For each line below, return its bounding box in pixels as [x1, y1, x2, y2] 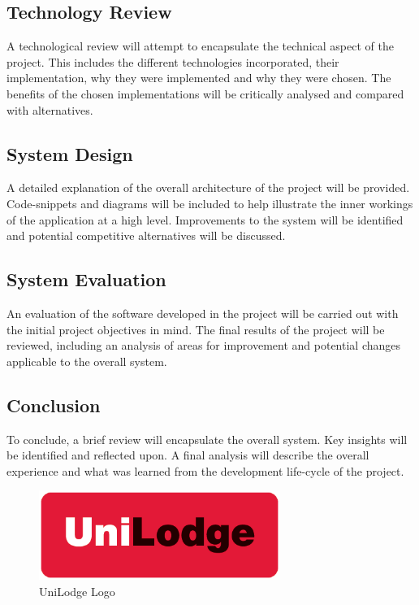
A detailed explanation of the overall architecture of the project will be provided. [6, 179, 410, 196]
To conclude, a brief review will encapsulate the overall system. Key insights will [6, 430, 408, 447]
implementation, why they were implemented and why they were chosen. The [6, 69, 391, 86]
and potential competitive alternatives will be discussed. [6, 227, 286, 244]
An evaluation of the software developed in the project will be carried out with [6, 304, 399, 321]
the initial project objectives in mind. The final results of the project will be [6, 320, 385, 337]
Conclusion [6, 392, 101, 417]
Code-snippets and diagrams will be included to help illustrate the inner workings [6, 194, 413, 211]
